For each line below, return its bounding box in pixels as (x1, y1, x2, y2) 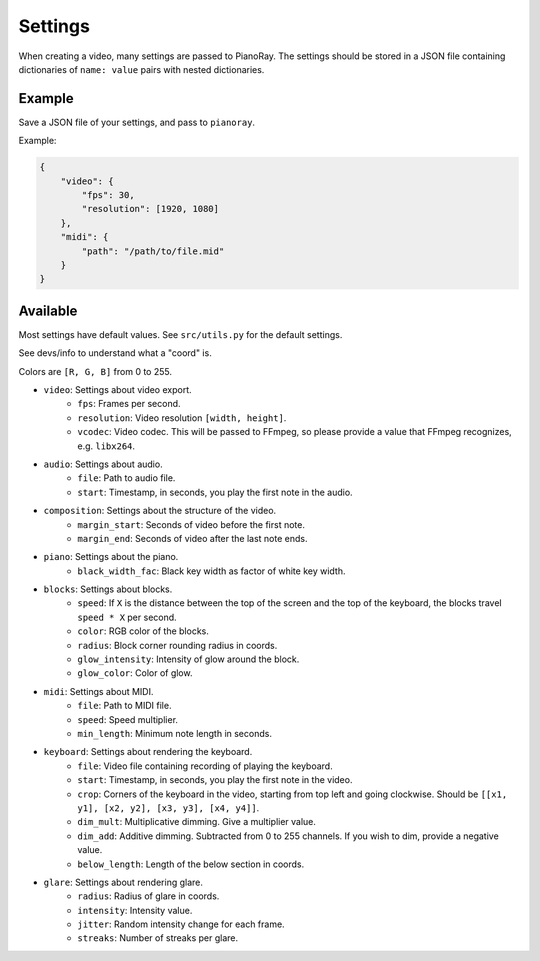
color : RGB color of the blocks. (77, 625, 209, 637)
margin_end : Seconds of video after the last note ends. (77, 532, 308, 544)
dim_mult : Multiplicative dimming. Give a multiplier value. (77, 816, 317, 828)
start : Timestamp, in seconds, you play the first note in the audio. (77, 486, 354, 498)
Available (18, 302, 78, 319)
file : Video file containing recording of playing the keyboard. (77, 760, 334, 772)
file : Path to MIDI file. (77, 700, 172, 712)
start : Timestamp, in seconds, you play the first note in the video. (77, 774, 353, 786)
